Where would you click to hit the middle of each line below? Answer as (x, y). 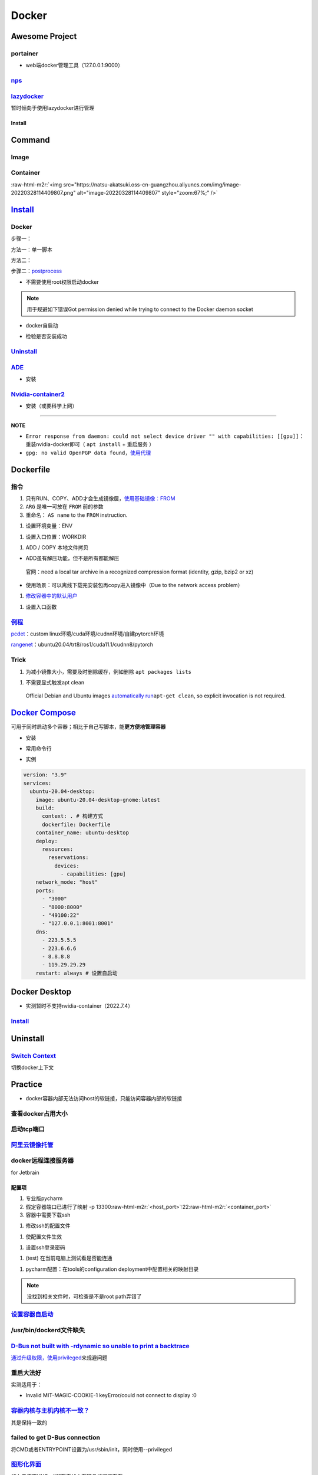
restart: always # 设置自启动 (77, 973)
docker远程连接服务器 (42, 1161)
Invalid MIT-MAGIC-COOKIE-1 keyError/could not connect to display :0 (111, 1395)
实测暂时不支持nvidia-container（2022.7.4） (79, 1006)
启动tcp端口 (28, 1129)
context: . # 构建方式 (72, 816)
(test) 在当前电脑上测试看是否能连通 (69, 1258)
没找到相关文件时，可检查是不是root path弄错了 (84, 1296)
